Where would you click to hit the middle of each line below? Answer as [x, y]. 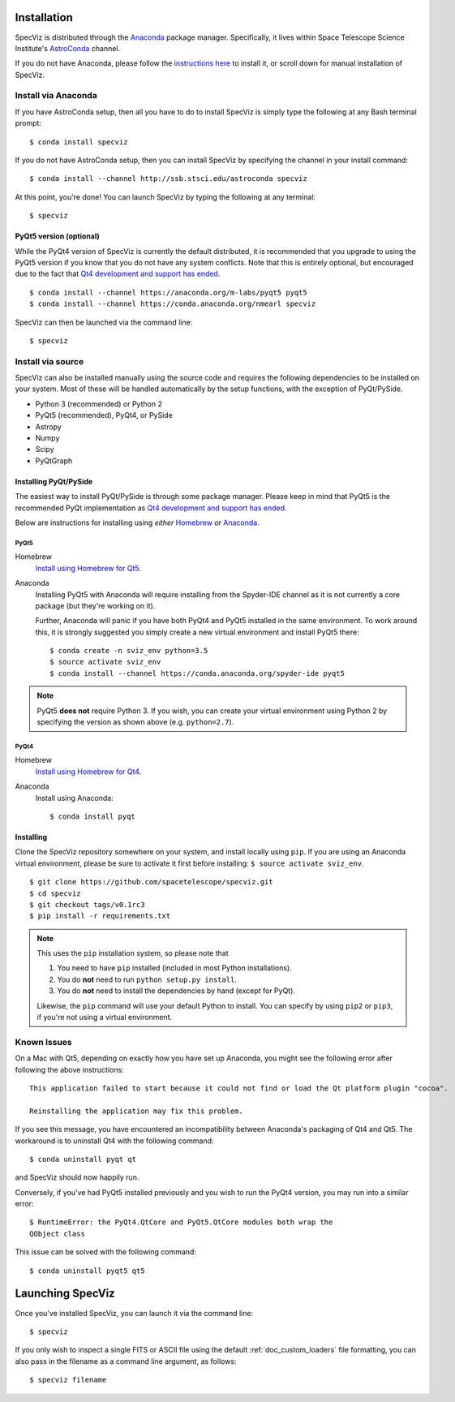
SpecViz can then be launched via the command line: [104, 322]
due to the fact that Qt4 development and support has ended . [118, 274]
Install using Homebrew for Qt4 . [88, 772]
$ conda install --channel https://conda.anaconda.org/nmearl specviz [173, 304]
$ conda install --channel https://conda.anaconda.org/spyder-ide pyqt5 [197, 673]
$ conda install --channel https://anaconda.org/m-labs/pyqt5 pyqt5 [168, 292]
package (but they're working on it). [95, 605]
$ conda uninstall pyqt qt [83, 1159]
